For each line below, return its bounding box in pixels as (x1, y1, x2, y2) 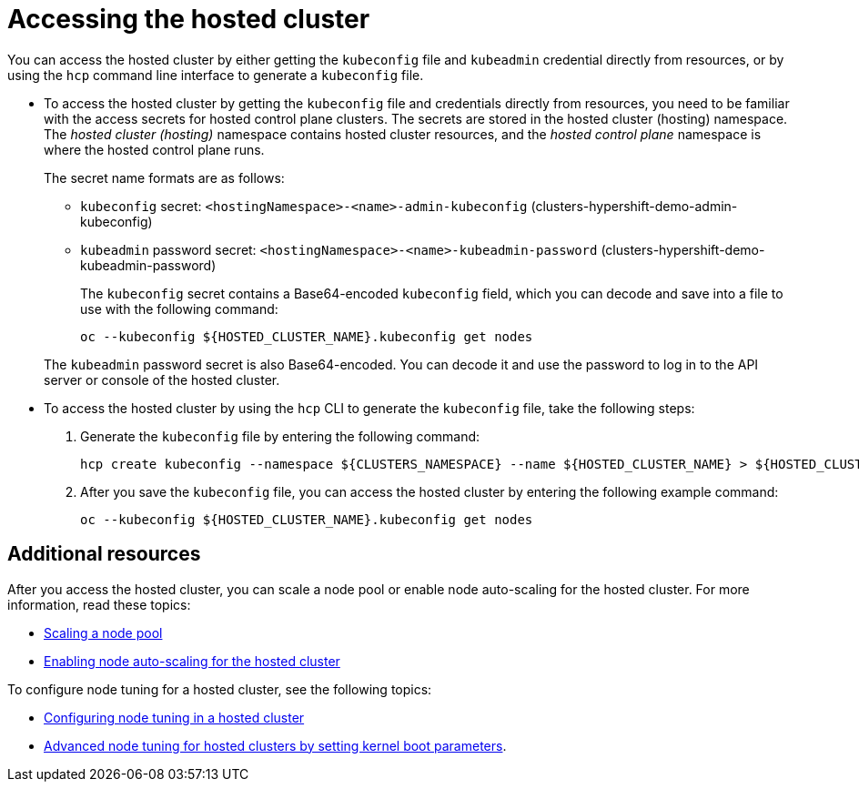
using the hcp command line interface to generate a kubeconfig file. (7, 66, 424, 83)
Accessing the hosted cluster (7, 4, 370, 35)
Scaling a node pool (44, 624, 163, 641)
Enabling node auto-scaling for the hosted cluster (44, 652, 340, 669)
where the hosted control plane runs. (44, 141, 265, 157)
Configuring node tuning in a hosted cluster (44, 709, 305, 725)
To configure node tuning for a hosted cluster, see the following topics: (7, 681, 432, 697)
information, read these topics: (7, 596, 191, 612)
